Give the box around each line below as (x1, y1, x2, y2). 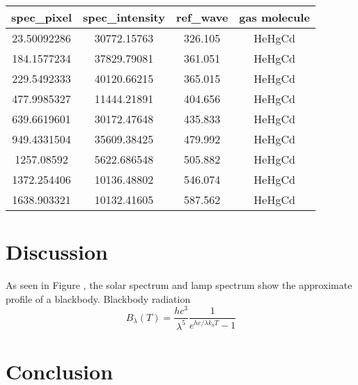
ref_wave (176, 9, 228, 25)
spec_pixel (11, 9, 72, 25)
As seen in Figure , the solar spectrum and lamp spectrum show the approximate (6, 278, 352, 292)
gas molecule (239, 9, 310, 25)
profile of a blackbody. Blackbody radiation (6, 291, 191, 306)
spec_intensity (83, 9, 165, 25)
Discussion (6, 237, 108, 266)
